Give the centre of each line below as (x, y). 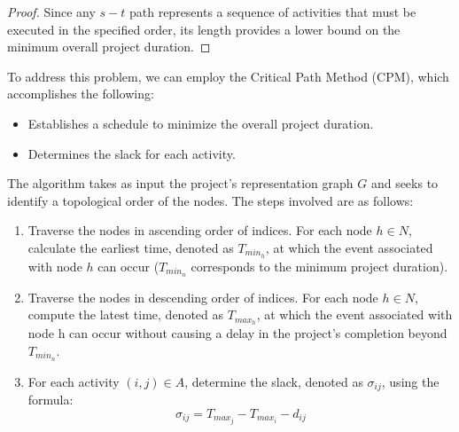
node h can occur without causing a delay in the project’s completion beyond (237, 333)
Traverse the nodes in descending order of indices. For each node (203, 297)
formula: (51, 400)
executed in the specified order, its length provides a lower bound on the (204, 29)
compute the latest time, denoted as (126, 314)
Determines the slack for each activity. (132, 153)
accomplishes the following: (81, 94)
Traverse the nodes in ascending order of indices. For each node (200, 230)
